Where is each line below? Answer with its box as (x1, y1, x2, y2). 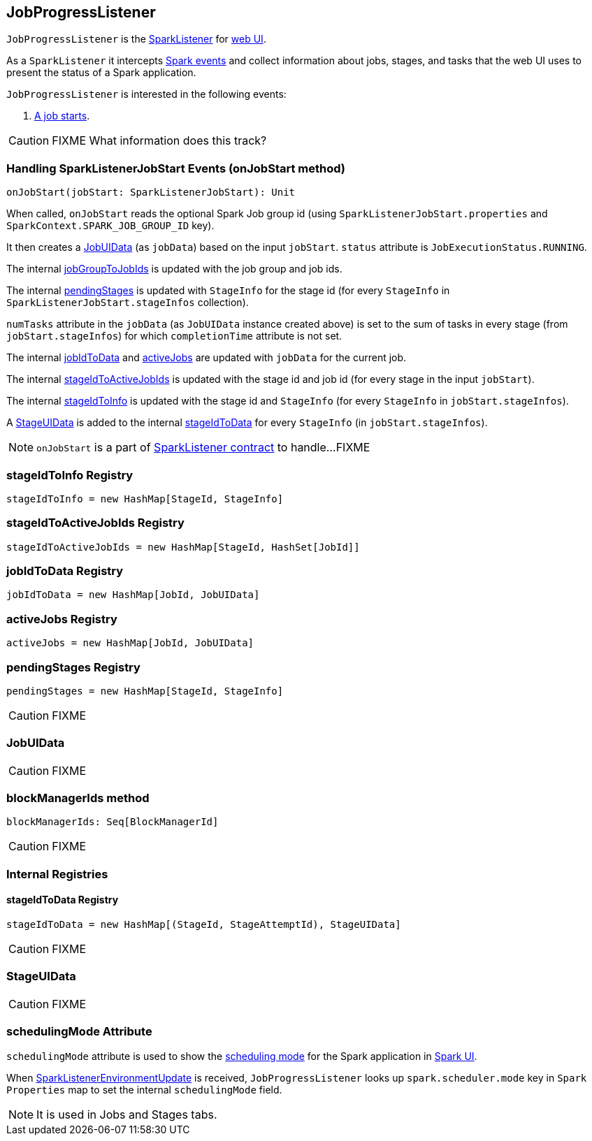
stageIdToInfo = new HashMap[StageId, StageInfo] (6, 493, 284, 504)
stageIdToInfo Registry (6, 467, 133, 482)
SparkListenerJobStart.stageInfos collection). (6, 296, 249, 309)
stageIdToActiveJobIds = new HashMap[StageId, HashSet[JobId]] (6, 541, 360, 553)
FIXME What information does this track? (52, 133, 267, 148)
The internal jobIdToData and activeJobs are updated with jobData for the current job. (6, 351, 407, 364)
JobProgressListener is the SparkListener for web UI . (6, 33, 266, 45)
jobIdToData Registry (6, 564, 124, 579)
